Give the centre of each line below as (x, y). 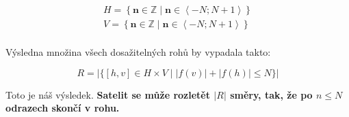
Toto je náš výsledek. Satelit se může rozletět (108, 94)
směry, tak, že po (271, 94)
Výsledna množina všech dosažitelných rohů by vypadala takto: (138, 52)
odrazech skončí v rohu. (63, 108)
